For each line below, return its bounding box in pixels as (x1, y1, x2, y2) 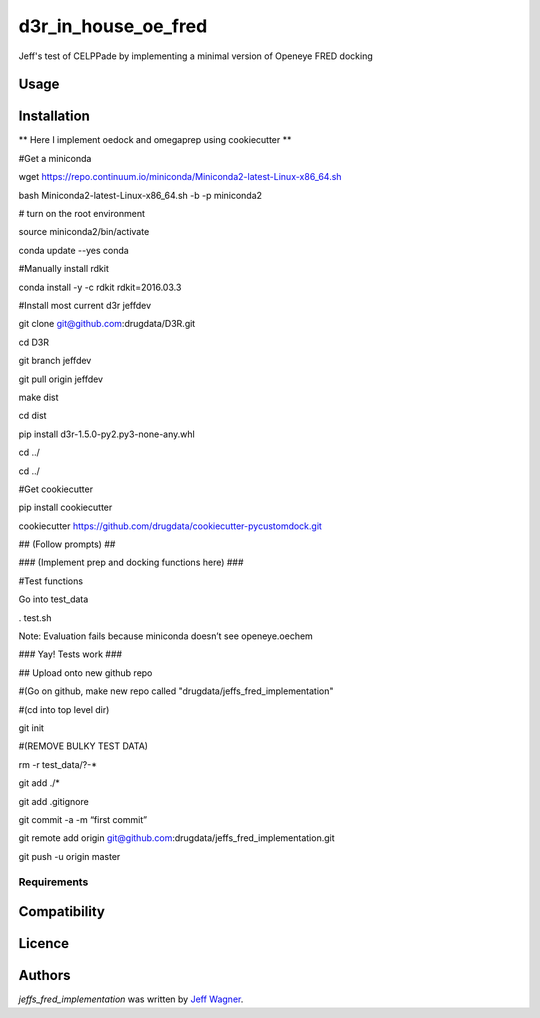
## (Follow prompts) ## (18, 538, 116, 550)
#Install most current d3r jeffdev (18, 299, 152, 311)
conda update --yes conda (18, 244, 129, 256)
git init (18, 721, 45, 734)
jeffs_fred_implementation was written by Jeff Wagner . (18, 993, 244, 1005)
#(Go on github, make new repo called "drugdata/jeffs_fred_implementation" (18, 685, 334, 697)
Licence (18, 935, 70, 952)
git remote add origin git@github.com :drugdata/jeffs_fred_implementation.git (18, 832, 335, 844)
